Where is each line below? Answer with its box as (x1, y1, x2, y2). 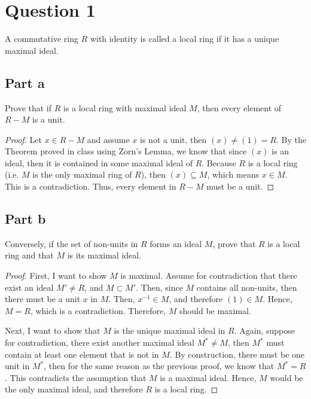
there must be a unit (5, 293, 81, 305)
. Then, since (136, 281, 183, 293)
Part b (5, 209, 46, 228)
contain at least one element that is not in (5, 348, 159, 360)
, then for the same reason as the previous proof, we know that (44, 360, 275, 372)
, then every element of (197, 101, 282, 114)
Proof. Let (5, 133, 42, 145)
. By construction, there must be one (169, 348, 305, 360)
